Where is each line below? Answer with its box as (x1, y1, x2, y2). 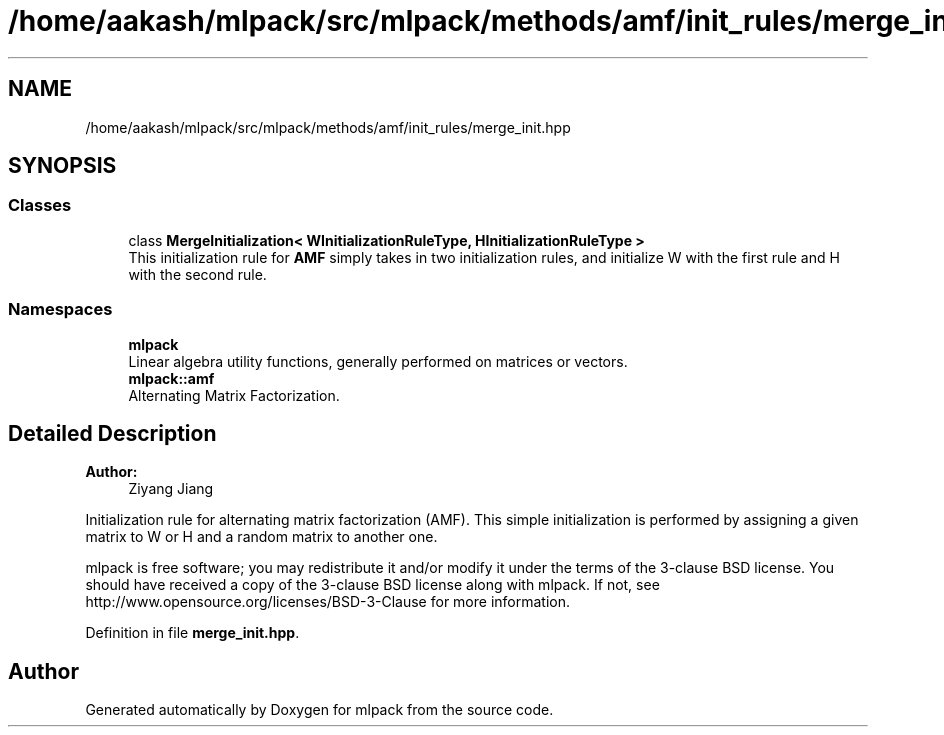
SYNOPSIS (8, 153, 117, 179)
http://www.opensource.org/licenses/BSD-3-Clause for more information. (85, 593, 570, 611)
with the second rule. (128, 265, 267, 283)
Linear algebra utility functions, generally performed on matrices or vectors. (128, 352, 628, 370)
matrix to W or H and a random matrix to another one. (85, 528, 438, 546)
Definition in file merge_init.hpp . (85, 624, 300, 642)
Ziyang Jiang (128, 480, 214, 498)
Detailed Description (8, 420, 217, 446)
